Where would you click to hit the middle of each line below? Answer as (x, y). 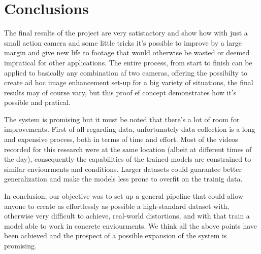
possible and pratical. (37, 102)
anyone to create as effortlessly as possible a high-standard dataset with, (117, 206)
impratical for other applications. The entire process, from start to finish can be (128, 62)
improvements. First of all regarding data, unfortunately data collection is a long (130, 129)
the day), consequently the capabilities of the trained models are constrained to (128, 159)
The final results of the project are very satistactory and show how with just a (126, 33)
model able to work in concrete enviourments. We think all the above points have (131, 225)
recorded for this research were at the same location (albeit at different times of (128, 149)
